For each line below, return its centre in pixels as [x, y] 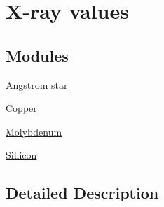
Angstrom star [37, 84]
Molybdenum [34, 131]
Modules [37, 55]
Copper [21, 108]
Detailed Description [82, 193]
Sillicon [21, 155]
